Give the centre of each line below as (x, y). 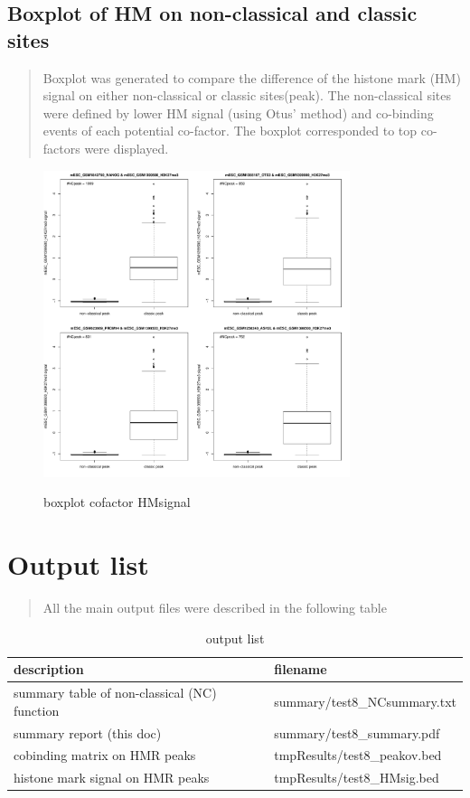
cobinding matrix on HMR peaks (105, 755)
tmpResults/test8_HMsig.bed (357, 778)
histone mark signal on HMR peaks (112, 778)
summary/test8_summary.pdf (357, 732)
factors (61, 148)
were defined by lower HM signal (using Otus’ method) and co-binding (238, 113)
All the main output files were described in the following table (215, 608)
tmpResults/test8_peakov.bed (358, 755)
